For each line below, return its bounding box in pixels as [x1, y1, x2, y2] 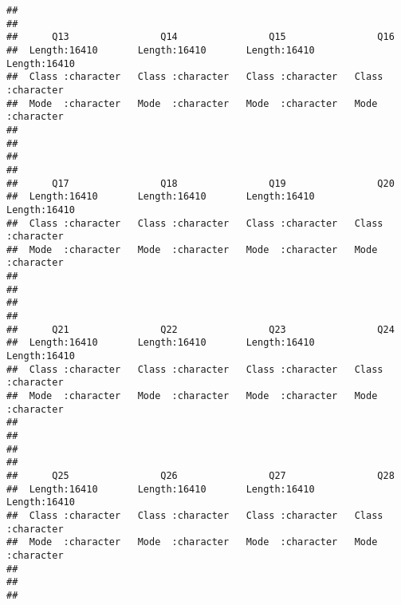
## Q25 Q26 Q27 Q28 [6, 469, 395, 481]
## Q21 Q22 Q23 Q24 [6, 323, 395, 335]
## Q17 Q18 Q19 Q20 [6, 177, 395, 189]
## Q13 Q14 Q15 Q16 [6, 31, 395, 43]
